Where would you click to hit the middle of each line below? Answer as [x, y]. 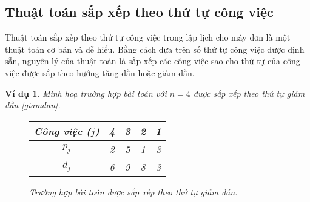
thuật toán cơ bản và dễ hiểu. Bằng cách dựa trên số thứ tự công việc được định [155, 49]
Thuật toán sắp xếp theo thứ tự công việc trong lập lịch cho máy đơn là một [148, 37]
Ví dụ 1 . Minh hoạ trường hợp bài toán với [86, 93]
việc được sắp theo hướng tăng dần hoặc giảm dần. [100, 72]
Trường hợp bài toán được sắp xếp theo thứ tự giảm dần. [133, 191]
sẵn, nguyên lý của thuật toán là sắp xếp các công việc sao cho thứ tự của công [153, 61]
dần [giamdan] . [33, 105]
